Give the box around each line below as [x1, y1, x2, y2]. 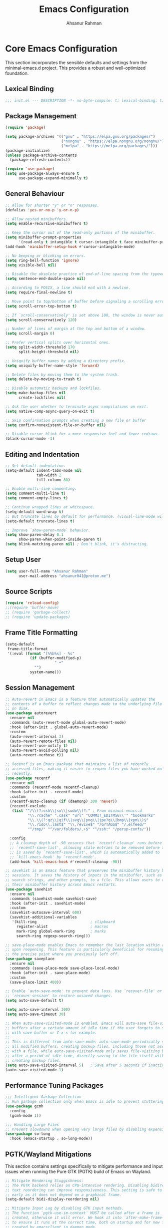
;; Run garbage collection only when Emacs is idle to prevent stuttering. [5, 1099, 166, 1104]
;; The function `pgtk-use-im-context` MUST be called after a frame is [5, 1210, 160, 1215]
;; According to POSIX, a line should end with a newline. [5, 285, 131, 290]
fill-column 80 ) [36, 477, 70, 482]
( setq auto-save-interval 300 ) [5, 1007, 70, 1012]
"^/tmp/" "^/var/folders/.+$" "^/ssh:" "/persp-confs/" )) [27, 827, 151, 832]
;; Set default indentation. [5, 463, 66, 468]
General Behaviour [5, 189, 65, 198]
